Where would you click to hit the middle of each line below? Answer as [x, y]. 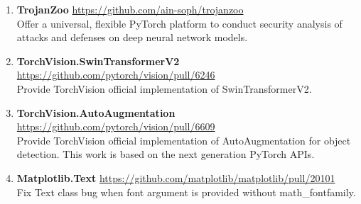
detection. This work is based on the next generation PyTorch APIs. [166, 154]
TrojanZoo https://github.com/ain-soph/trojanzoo [130, 9]
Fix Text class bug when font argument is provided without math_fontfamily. [186, 192]
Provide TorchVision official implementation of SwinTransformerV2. [164, 88]
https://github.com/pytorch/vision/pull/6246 [116, 75]
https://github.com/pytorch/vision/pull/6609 [116, 126]
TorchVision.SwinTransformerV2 [98, 61]
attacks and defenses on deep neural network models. [132, 37]
